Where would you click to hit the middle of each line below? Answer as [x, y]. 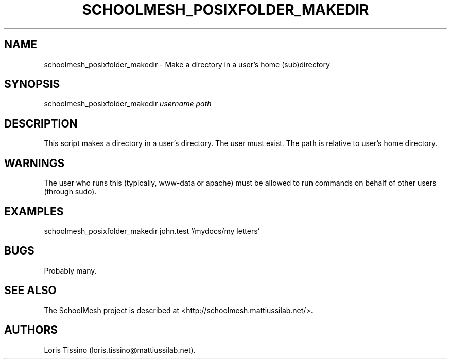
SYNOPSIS [32, 84]
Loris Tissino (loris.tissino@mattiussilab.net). [120, 350]
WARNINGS [34, 163]
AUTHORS [31, 330]
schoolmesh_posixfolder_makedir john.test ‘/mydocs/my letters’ [152, 231]
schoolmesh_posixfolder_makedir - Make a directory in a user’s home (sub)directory [187, 64]
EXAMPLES [34, 211]
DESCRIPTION [41, 123]
